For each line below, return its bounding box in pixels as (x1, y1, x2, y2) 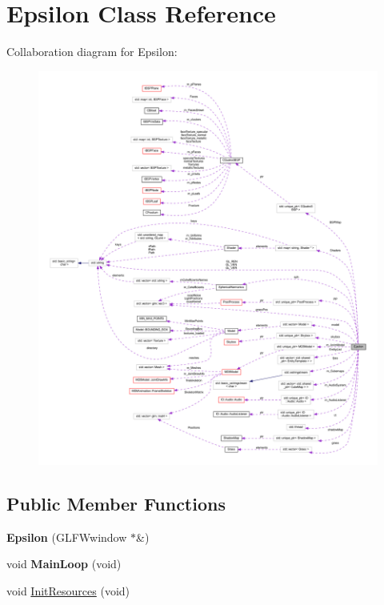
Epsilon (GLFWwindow (6, 528, 127, 545)
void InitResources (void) (6, 582, 130, 599)
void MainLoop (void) (6, 555, 122, 572)
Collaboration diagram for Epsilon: (6, 43, 178, 60)
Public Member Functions (6, 491, 226, 515)
